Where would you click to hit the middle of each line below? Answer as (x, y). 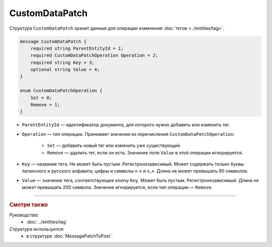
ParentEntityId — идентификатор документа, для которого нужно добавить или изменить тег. (126, 125)
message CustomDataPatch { (53, 41)
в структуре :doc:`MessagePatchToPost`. (70, 236)
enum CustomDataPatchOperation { (61, 91)
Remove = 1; (45, 105)
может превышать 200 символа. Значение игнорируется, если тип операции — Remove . (117, 187)
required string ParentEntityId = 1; (77, 48)
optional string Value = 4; (65, 70)
